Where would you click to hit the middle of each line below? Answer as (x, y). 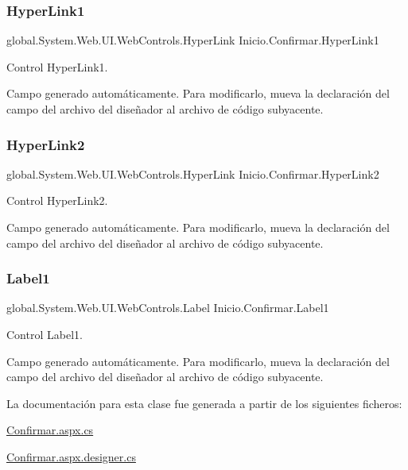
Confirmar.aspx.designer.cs (71, 456)
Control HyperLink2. (57, 200)
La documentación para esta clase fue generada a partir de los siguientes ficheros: (204, 403)
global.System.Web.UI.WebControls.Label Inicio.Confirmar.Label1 (168, 308)
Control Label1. (45, 334)
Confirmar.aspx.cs (50, 430)
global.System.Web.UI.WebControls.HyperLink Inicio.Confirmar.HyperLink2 (193, 173)
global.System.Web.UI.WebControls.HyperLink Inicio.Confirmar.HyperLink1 (193, 40)
